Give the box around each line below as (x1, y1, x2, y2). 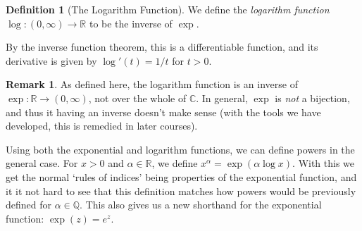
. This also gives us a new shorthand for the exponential (80, 197, 322, 212)
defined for (6, 197, 52, 212)
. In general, (196, 90, 248, 105)
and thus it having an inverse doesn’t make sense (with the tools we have (6, 104, 321, 119)
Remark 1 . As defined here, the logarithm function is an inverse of (6, 77, 298, 92)
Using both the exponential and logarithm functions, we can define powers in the (6, 142, 355, 156)
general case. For (6, 156, 78, 170)
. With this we (292, 156, 355, 170)
